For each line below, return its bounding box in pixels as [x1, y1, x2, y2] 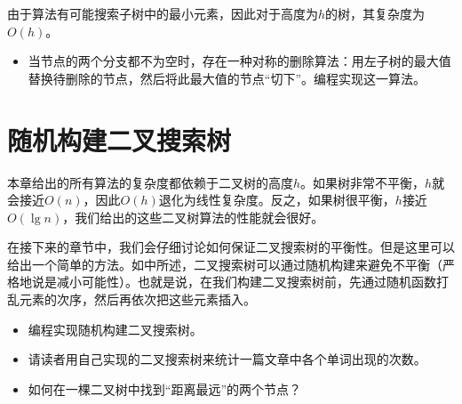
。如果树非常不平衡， [300, 173, 426, 191]
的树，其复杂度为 [325, 4, 426, 22]
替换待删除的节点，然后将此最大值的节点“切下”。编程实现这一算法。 [28, 69, 426, 87]
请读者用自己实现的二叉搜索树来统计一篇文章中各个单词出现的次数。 [28, 350, 426, 368]
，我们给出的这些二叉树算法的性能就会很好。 [62, 207, 324, 226]
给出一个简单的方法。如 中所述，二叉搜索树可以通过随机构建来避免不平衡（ [7, 255, 442, 273]
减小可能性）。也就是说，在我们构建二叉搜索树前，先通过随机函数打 [56, 272, 449, 291]
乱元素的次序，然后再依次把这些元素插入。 [7, 290, 256, 309]
